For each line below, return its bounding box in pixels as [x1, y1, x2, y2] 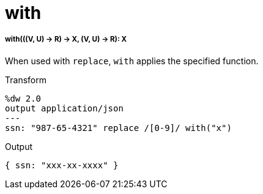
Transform [5, 74, 46, 85]
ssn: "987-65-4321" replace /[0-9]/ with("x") [5, 122, 232, 133]
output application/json [5, 103, 124, 113]
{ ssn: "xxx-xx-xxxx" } [5, 160, 119, 170]
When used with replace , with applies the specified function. [5, 55, 259, 66]
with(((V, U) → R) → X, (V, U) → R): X [5, 35, 127, 44]
